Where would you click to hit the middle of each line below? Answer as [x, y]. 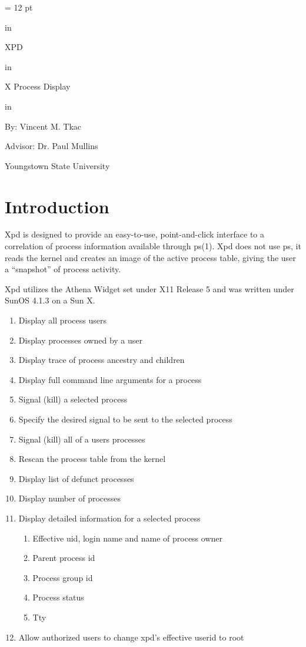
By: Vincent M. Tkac [43, 126]
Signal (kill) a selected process [73, 399]
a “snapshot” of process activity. [63, 269]
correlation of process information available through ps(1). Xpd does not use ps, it [153, 246]
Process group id [63, 577]
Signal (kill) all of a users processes [82, 439]
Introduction [57, 206]
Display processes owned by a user [81, 340]
